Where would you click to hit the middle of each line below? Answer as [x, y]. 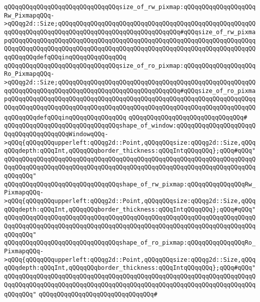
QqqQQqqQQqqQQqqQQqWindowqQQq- [56, 134]
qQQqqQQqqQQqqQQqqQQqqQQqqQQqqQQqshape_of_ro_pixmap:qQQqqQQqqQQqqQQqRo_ [130, 243]
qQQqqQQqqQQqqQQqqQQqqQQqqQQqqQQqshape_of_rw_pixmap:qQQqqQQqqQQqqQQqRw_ [130, 184]
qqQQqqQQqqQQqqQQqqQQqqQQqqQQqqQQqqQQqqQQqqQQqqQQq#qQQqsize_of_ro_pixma [130, 91]
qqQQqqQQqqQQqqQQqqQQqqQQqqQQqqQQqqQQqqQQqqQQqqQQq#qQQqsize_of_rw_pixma [130, 32]
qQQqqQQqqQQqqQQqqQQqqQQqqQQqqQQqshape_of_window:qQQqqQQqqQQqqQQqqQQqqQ [130, 126]
